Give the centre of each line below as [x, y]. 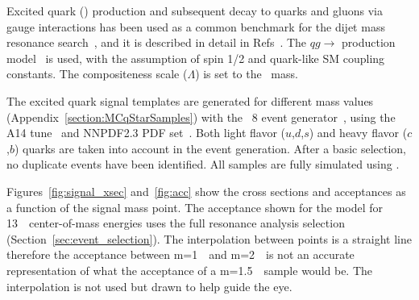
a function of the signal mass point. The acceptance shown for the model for [195, 207]
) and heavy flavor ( [358, 133]
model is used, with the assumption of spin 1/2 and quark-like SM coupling [196, 58]
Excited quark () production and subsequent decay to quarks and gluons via [195, 10]
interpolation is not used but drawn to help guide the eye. [149, 286]
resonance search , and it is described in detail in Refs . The [157, 42]
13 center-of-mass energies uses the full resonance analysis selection [176, 223]
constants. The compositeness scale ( [97, 74]
